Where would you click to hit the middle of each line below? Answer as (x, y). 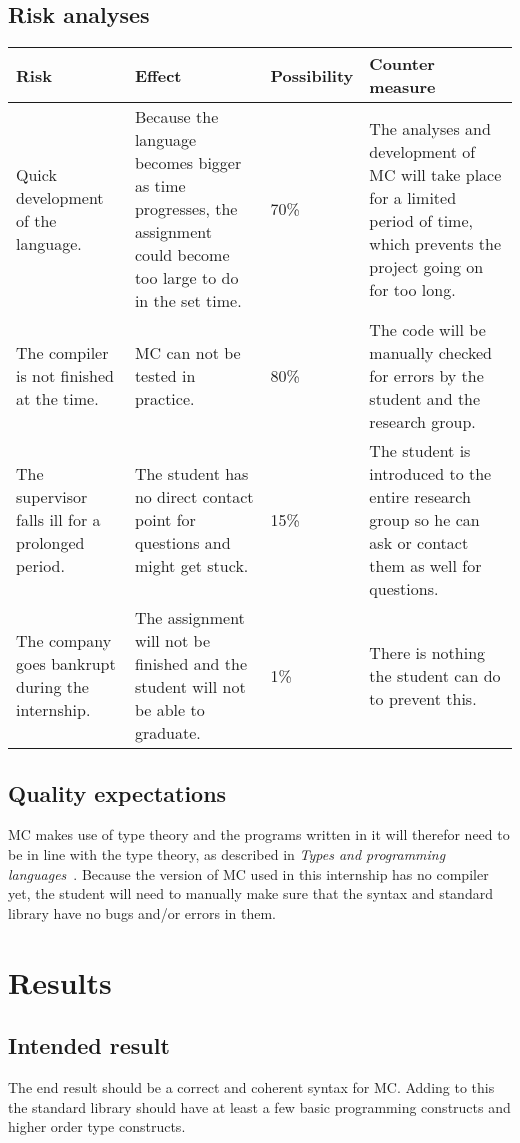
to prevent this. (423, 698)
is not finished (65, 376)
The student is (420, 451)
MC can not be (187, 353)
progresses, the (186, 209)
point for (165, 520)
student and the (425, 399)
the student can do (435, 675)
